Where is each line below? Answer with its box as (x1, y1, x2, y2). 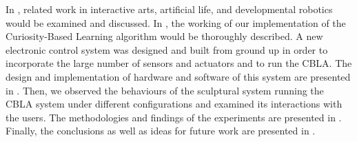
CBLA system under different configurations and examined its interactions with (6, 97, 343, 111)
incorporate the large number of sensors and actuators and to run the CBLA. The (6, 56, 352, 70)
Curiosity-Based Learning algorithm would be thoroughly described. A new (6, 29, 323, 43)
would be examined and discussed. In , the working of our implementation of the (6, 15, 346, 30)
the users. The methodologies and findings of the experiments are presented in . (6, 110, 342, 124)
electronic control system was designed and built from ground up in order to (6, 42, 328, 57)
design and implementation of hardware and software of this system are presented (6, 69, 351, 83)
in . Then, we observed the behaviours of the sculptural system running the (6, 83, 324, 97)
